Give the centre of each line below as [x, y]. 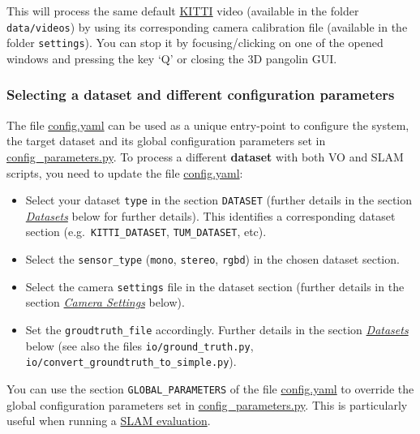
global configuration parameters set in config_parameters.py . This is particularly [207, 404]
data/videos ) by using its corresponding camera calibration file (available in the [207, 26]
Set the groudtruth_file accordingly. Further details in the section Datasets [217, 329]
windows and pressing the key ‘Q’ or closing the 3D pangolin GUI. [172, 58]
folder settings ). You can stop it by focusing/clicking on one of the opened [195, 43]
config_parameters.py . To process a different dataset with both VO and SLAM [205, 156]
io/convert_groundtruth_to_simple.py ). [131, 361]
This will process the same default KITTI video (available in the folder [183, 11]
